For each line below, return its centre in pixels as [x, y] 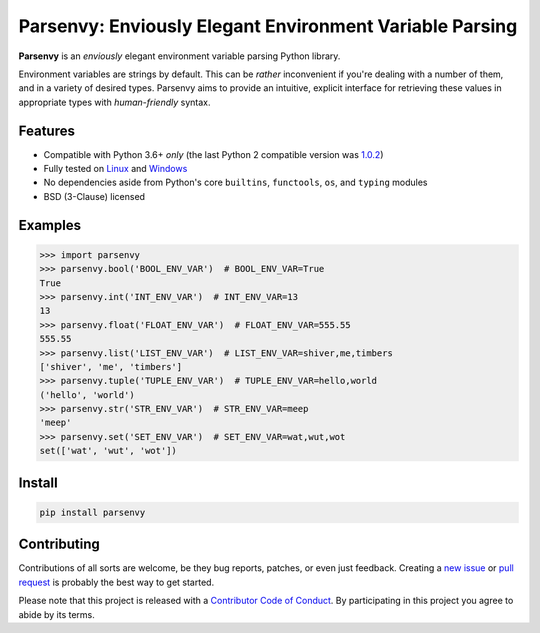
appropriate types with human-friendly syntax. [114, 102]
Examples [50, 225]
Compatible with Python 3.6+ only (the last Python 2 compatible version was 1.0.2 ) [213, 154]
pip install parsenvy [92, 512]
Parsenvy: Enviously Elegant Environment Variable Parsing [268, 26]
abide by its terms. [56, 614]
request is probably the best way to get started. [116, 582]
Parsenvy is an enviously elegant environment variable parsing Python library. [179, 56]
